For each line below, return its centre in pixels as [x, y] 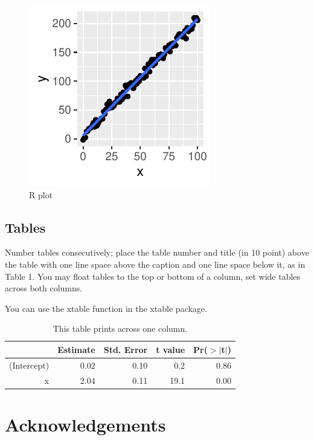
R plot [41, 194]
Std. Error [126, 349]
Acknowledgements [85, 424]
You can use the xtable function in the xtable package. [106, 308]
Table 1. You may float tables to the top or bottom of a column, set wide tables [153, 276]
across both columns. [44, 288]
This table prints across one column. [120, 328]
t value [171, 349]
